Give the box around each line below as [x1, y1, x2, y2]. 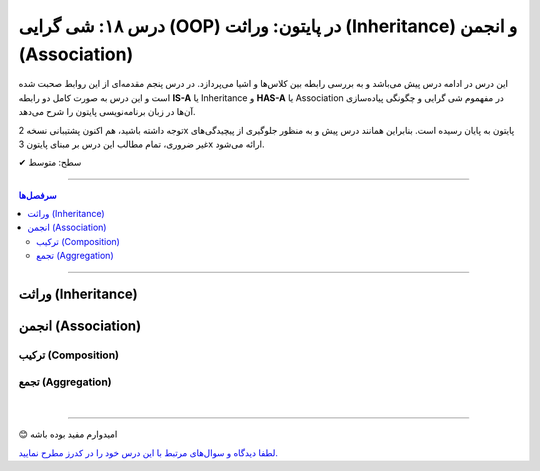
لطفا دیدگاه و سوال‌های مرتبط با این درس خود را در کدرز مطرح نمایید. [18, 446, 279, 459]
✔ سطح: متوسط [18, 156, 82, 169]
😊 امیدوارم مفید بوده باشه [18, 428, 118, 440]
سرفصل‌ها [18, 189, 57, 201]
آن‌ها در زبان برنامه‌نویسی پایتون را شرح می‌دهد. [18, 106, 196, 118]
